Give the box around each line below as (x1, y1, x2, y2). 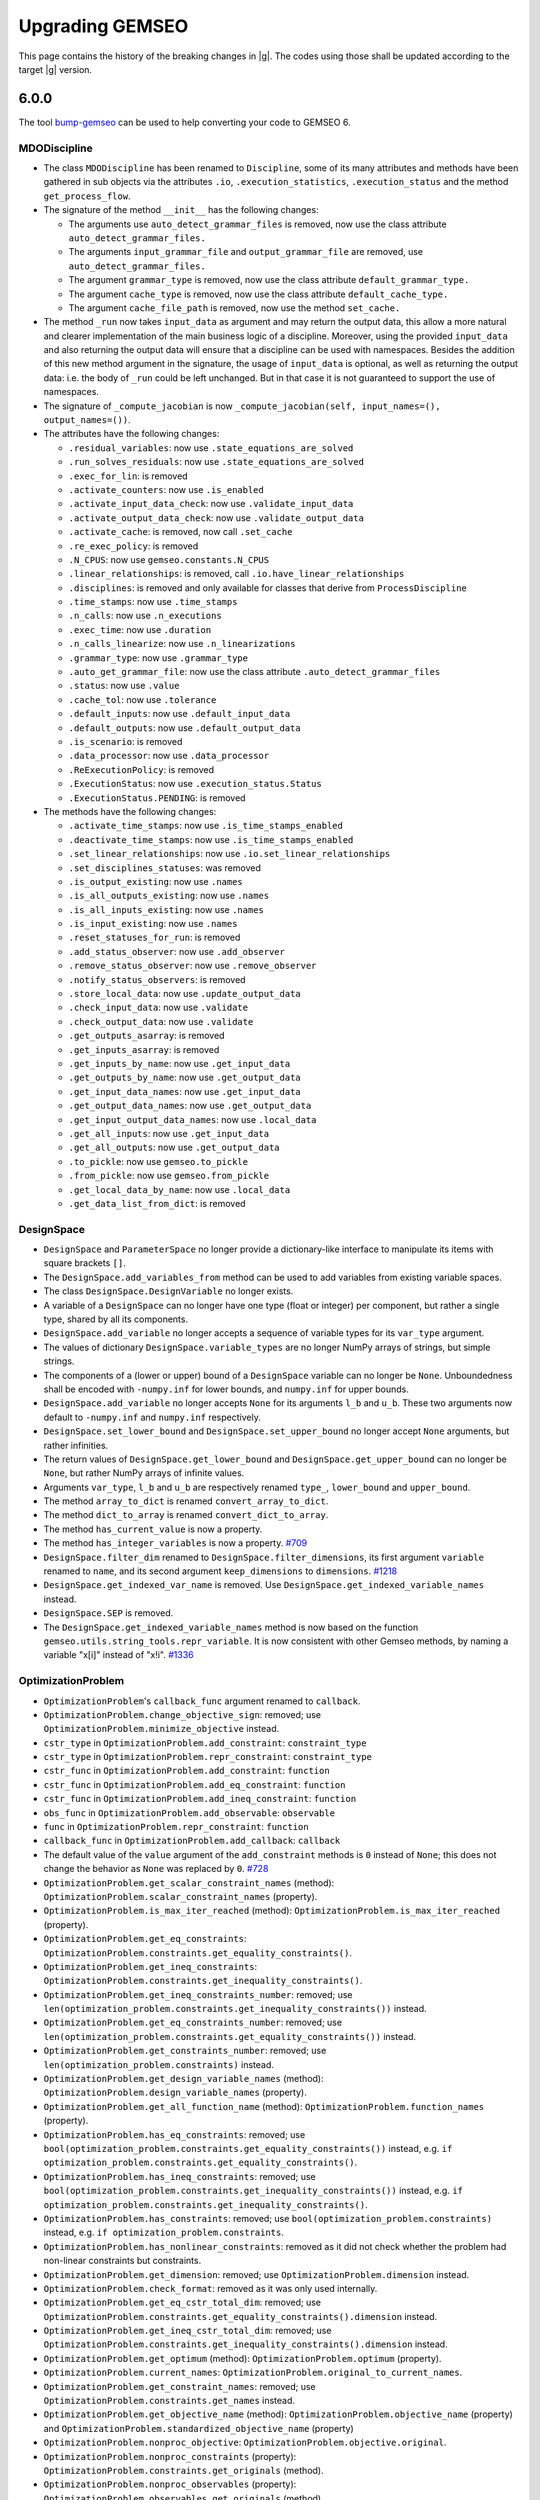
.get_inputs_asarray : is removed (68, 1043, 220, 1055)
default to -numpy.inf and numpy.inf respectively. (43, 1411, 262, 1423)
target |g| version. (18, 63, 93, 75)
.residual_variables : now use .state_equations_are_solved (68, 441, 354, 454)
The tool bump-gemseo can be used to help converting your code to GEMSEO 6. (18, 116, 351, 128)
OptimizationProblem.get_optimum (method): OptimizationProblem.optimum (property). (43, 2352, 442, 2364)
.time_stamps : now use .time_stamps (68, 596, 238, 608)
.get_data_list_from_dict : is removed (68, 1197, 246, 1209)
